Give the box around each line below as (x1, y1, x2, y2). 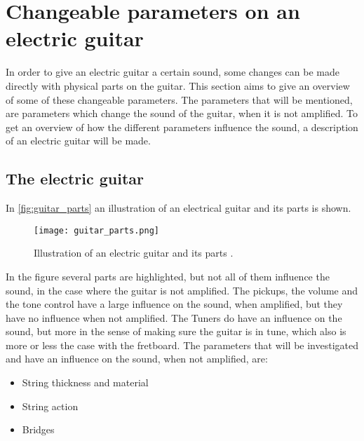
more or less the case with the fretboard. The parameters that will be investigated (6, 337, 359, 352)
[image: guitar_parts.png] (34, 225, 159, 236)
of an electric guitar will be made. (6, 133, 151, 148)
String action (22, 398, 79, 413)
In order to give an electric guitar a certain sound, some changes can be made (6, 65, 339, 79)
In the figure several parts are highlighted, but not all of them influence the (6, 269, 330, 283)
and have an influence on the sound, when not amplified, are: (6, 351, 268, 366)
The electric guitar (6, 168, 144, 189)
